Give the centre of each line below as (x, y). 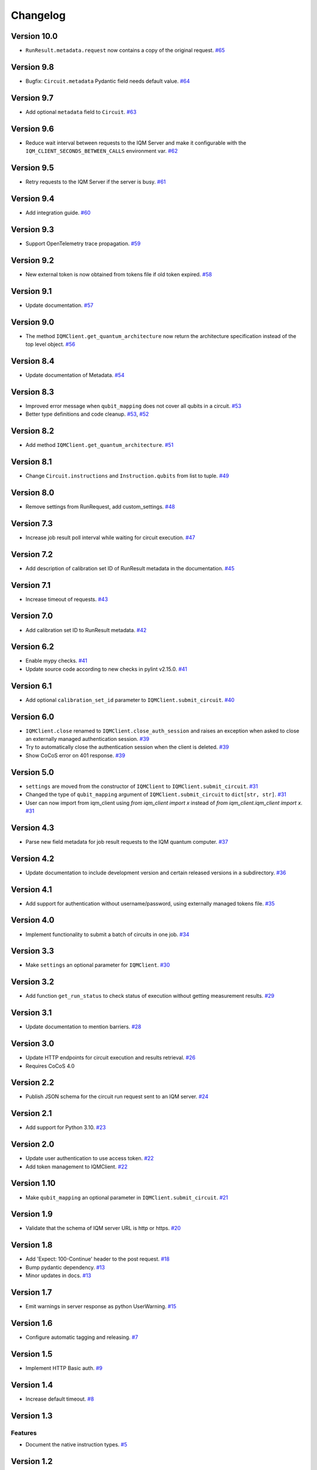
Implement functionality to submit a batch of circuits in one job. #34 (107, 934)
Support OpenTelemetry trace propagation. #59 (83, 243)
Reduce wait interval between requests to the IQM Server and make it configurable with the (136, 143)
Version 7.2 (32, 554)
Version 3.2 (33, 982)
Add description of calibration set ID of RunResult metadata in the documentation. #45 (130, 568)
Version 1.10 (33, 1183)
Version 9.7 (32, 98)
